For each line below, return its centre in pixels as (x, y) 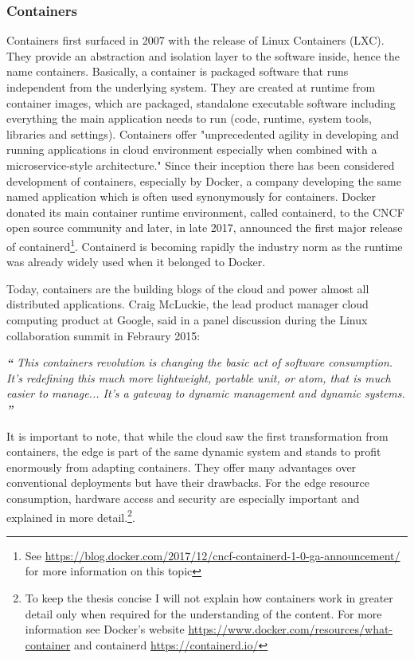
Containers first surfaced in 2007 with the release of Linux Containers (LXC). (195, 40)
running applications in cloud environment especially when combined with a (192, 149)
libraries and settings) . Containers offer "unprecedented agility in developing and (203, 133)
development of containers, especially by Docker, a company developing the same (204, 180)
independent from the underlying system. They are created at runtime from (191, 87)
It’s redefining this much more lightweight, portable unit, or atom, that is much (199, 377)
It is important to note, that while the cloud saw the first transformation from (197, 435)
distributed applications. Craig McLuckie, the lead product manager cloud (187, 304)
